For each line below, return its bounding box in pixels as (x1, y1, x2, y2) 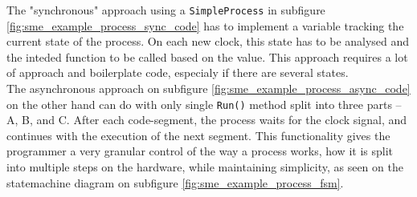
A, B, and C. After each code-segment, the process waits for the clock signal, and (6, 111, 407, 128)
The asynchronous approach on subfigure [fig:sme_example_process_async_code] (6, 80, 411, 97)
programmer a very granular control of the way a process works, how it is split (6, 143, 393, 159)
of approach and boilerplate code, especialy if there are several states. (6, 64, 349, 81)
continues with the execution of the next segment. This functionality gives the (6, 127, 390, 143)
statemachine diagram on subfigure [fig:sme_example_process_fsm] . (6, 174, 344, 191)
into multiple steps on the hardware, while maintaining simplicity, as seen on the (6, 159, 403, 175)
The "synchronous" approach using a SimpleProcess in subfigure (6, 2, 325, 18)
